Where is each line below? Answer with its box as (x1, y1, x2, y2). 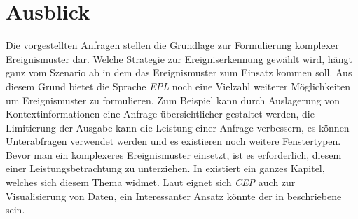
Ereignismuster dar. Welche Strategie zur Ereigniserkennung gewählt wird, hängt (6, 51, 352, 66)
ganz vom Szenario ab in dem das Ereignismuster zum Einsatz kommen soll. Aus (6, 65, 352, 80)
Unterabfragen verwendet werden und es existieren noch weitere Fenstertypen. (6, 134, 341, 148)
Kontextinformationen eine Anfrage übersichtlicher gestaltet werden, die (6, 106, 315, 121)
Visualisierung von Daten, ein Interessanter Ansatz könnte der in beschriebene (6, 188, 342, 203)
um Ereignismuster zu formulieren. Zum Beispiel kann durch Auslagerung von (6, 92, 340, 107)
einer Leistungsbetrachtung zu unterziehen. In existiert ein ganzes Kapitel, (6, 161, 325, 176)
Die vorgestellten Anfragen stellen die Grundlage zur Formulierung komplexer (6, 38, 339, 52)
